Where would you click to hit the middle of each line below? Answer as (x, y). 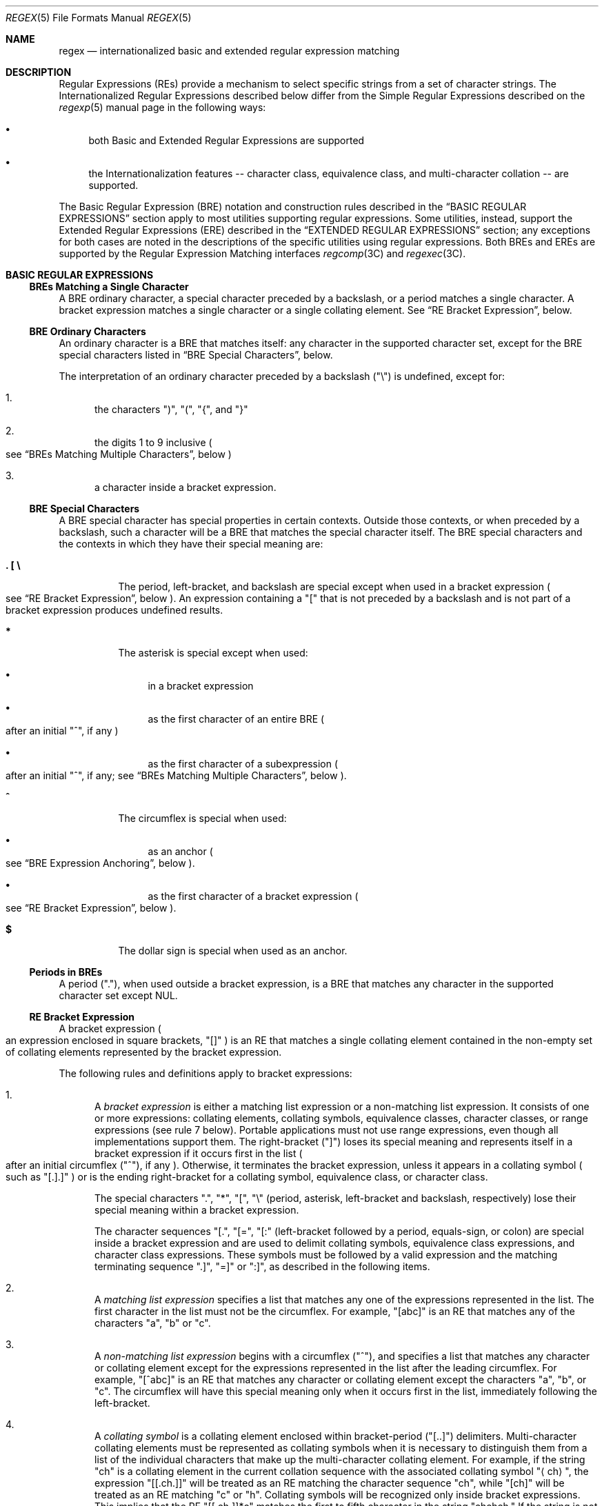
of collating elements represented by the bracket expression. (144, 1052)
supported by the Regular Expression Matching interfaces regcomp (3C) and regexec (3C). (262, 253)
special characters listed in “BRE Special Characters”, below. (196, 355)
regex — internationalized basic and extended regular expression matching (229, 51)
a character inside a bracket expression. (185, 487)
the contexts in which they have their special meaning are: (191, 544)
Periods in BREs (66, 972)
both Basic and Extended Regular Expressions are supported (226, 140)
